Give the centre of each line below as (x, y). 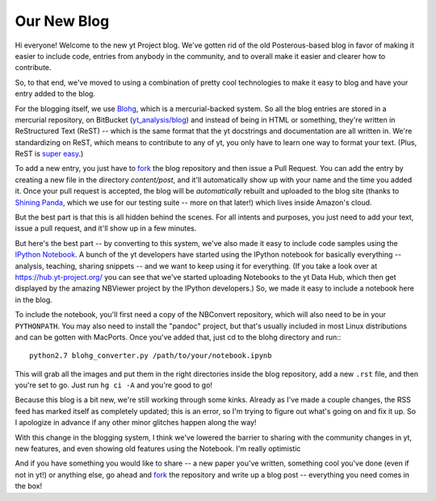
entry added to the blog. (55, 94)
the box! (29, 486)
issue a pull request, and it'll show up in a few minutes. (106, 228)
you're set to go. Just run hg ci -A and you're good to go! (114, 385)
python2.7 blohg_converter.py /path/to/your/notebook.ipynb (151, 356)
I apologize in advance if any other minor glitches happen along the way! (136, 423)
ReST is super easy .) (49, 154)
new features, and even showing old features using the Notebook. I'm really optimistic (158, 449)
